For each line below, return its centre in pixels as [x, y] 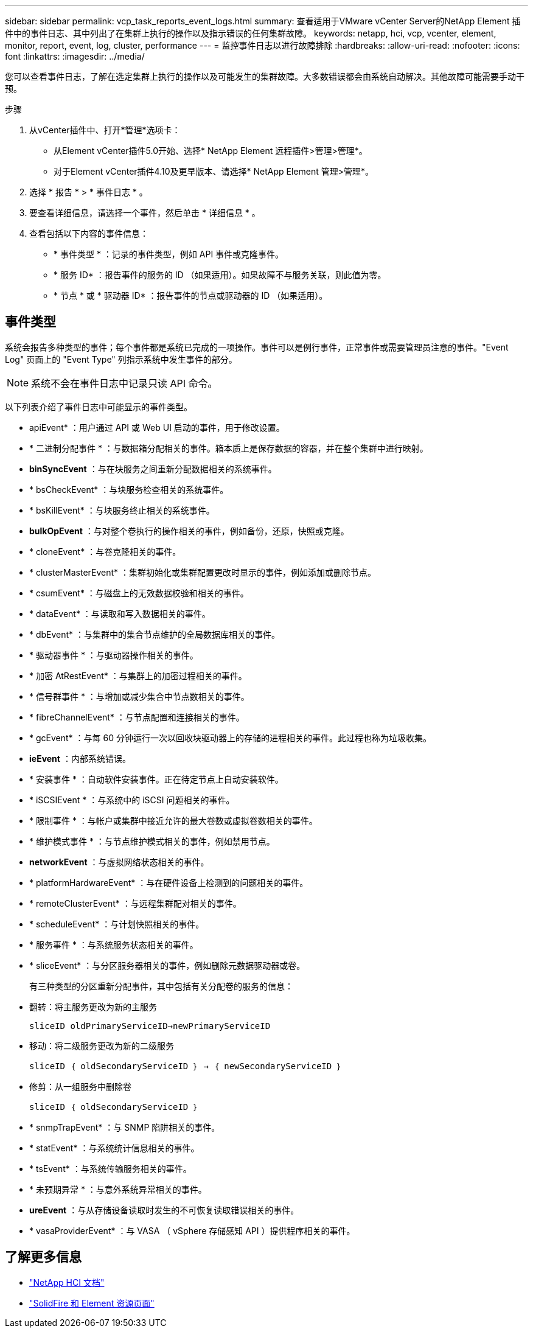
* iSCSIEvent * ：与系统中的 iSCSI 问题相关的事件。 [132, 800]
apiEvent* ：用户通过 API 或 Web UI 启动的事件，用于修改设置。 [157, 427]
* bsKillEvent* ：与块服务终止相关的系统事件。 [122, 510]
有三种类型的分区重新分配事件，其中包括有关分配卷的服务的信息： [161, 986]
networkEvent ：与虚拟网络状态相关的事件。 [119, 862]
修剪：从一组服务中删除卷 [80, 1086]
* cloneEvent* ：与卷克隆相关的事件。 [105, 551]
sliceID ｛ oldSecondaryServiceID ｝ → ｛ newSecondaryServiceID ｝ [186, 1066]
